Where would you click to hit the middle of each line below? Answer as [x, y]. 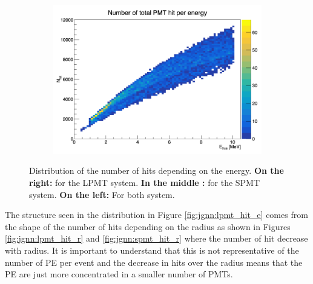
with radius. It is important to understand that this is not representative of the [152, 250]
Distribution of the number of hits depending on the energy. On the [156, 170]
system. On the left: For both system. [102, 194]
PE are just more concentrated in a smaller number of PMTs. [119, 274]
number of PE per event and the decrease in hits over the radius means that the [154, 262]
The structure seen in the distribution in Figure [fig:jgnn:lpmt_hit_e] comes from [156, 215]
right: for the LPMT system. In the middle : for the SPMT [145, 182]
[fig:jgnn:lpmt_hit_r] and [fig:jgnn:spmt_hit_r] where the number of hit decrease [156, 238]
